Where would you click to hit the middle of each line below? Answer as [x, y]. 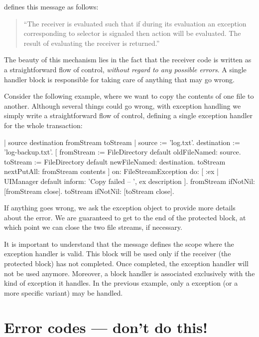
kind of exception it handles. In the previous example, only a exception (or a [121, 283]
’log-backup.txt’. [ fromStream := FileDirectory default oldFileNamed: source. [123, 152]
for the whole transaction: [43, 125]
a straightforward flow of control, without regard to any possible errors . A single [125, 69]
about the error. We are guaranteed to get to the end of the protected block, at [125, 217]
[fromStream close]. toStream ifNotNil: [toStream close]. [89, 191]
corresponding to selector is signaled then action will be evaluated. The [132, 33]
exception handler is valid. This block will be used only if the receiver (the [118, 253]
